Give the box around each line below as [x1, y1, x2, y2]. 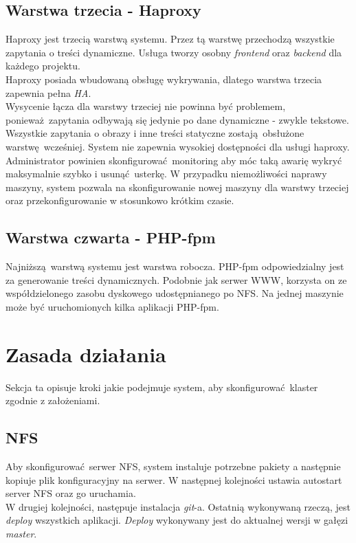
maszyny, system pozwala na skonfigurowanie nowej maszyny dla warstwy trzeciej [5, 179, 349, 194]
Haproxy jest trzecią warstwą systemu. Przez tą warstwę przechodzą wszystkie [5, 32, 335, 46]
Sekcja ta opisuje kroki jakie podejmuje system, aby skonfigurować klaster [5, 379, 318, 394]
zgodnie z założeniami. [5, 393, 100, 408]
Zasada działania [5, 340, 166, 368]
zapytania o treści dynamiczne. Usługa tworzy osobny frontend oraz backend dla [5, 45, 342, 59]
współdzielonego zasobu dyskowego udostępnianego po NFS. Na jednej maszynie [5, 286, 344, 300]
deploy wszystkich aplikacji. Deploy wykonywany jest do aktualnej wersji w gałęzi [5, 513, 348, 527]
